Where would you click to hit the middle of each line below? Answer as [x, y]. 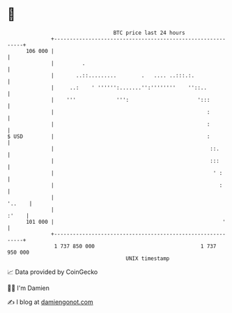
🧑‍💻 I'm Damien [29, 288]
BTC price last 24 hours [149, 33]
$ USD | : [109, 136]
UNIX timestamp [148, 258]
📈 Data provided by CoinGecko [53, 272]
